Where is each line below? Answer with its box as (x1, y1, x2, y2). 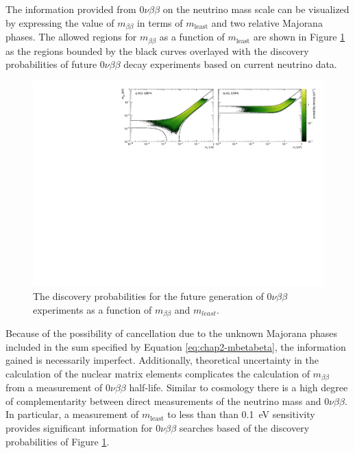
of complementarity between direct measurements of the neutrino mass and (5, 393, 321, 408)
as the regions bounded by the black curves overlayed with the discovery (5, 43, 309, 58)
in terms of (136, 15, 183, 30)
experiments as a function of (33, 302, 152, 316)
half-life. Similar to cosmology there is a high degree (129, 380, 348, 395)
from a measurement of (5, 380, 103, 395)
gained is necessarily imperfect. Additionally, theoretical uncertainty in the (5, 353, 319, 367)
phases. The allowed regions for (5, 30, 137, 44)
